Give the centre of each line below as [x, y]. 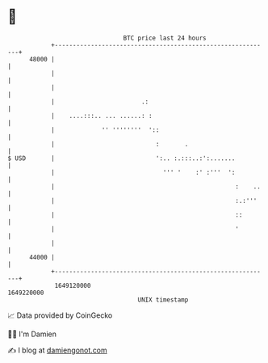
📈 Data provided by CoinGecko [60, 315]
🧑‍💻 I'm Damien [32, 334]
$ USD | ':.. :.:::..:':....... [121, 158]
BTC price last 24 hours [165, 38]
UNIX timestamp [163, 300]
